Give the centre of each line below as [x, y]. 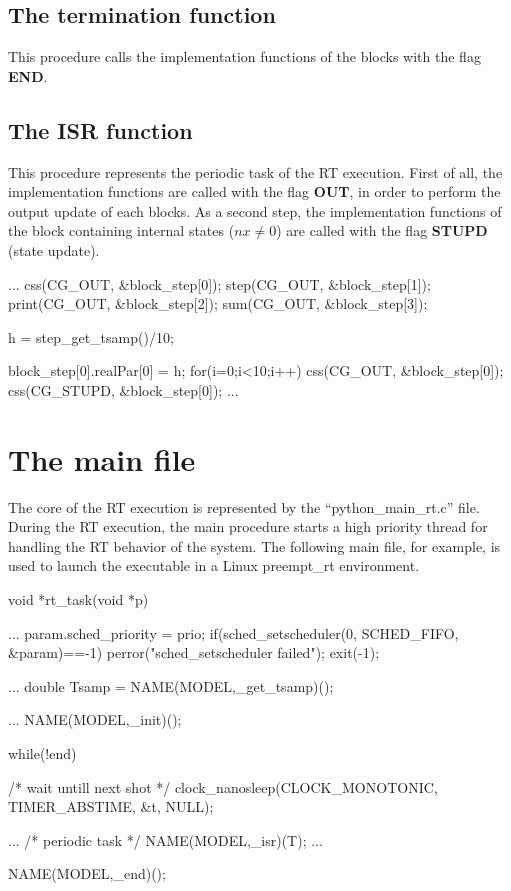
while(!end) [42, 753]
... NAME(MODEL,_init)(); [95, 719]
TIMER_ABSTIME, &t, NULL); [111, 806]
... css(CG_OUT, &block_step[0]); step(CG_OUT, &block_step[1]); [219, 283]
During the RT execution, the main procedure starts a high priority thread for [248, 526]
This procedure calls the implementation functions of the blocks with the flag [244, 56]
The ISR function [100, 129]
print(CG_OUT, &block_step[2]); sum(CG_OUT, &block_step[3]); [218, 303]
